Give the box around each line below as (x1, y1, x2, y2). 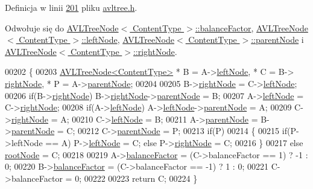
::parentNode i (251, 33, 304, 46)
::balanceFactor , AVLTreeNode (195, 21, 308, 34)
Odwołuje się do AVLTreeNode (5, 21, 119, 34)
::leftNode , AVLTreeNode (81, 33, 175, 46)
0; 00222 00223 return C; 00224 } (75, 171, 198, 184)
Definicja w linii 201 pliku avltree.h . (5, 1, 138, 13)
